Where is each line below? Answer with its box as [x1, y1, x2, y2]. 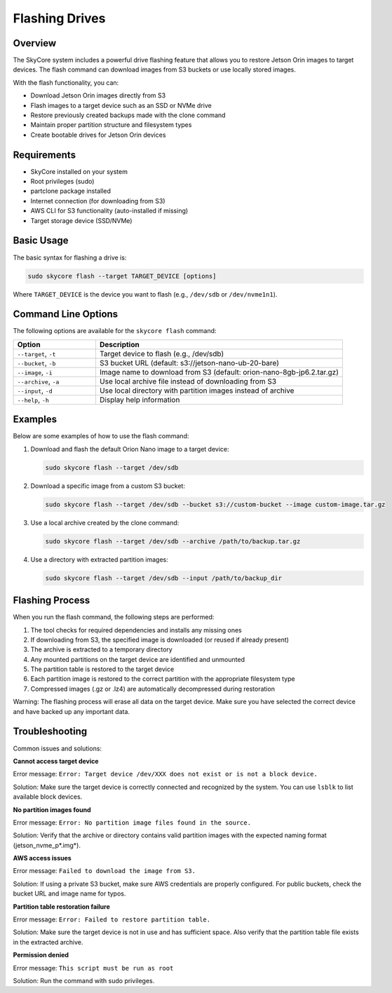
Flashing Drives [13, 11, 106, 26]
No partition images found [13, 805, 91, 813]
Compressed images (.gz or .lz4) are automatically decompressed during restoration [30, 684, 275, 693]
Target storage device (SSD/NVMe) [30, 216, 133, 224]
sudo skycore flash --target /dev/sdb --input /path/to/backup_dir [45, 574, 283, 582]
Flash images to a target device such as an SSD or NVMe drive [30, 101, 212, 109]
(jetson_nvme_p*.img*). [13, 841, 81, 849]
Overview [13, 37, 57, 49]
